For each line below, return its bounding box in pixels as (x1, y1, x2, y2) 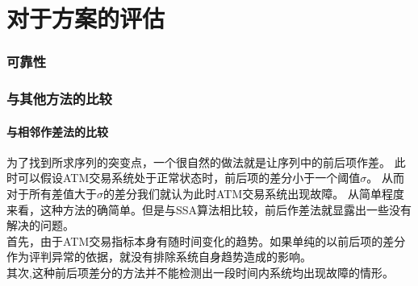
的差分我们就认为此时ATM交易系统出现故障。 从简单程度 (103, 185, 404, 202)
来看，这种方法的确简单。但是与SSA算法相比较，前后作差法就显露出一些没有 (6, 201, 412, 218)
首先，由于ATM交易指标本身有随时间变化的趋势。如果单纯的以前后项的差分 (6, 232, 406, 249)
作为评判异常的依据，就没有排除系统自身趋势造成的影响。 (6, 248, 311, 265)
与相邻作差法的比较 (6, 122, 108, 139)
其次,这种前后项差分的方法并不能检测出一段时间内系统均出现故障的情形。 (6, 264, 394, 281)
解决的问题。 (6, 217, 74, 234)
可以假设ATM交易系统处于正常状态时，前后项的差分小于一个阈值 (17, 169, 361, 186)
